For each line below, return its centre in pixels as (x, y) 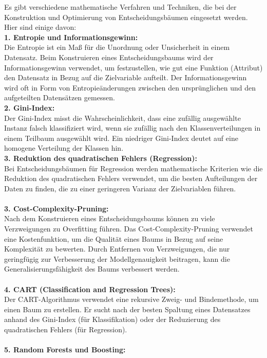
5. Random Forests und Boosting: (65, 350)
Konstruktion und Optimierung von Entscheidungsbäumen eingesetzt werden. (126, 17)
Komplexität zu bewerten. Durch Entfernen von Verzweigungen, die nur (117, 249)
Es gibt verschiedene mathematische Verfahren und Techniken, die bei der (120, 7)
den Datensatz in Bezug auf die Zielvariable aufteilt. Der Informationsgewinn (126, 77)
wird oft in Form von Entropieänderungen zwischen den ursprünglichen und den (130, 87)
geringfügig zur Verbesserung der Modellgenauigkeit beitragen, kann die (117, 258)
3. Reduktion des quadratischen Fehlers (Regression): (101, 158)
